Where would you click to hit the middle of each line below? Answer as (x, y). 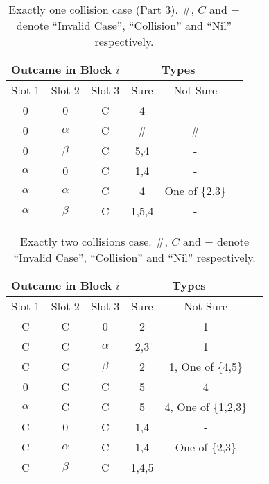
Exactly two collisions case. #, (94, 241)
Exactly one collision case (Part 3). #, (102, 9)
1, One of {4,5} (206, 366)
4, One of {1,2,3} (206, 407)
